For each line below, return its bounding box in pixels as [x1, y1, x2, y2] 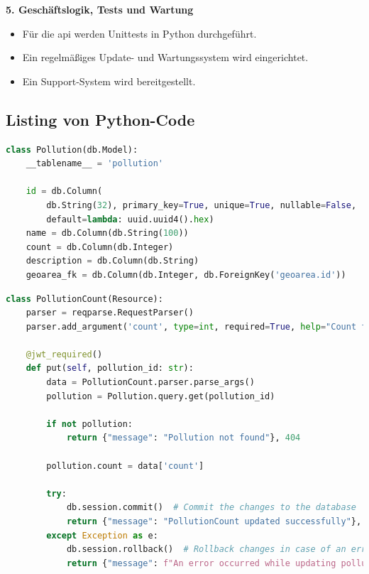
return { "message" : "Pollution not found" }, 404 [66, 433, 301, 443]
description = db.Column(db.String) [26, 256, 199, 266]
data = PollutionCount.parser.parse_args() [46, 377, 255, 388]
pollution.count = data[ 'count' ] [46, 460, 204, 471]
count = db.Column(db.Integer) [26, 242, 174, 252]
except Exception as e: [46, 530, 158, 541]
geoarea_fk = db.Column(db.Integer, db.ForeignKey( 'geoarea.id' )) [26, 269, 346, 280]
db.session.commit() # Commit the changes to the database [66, 502, 356, 513]
